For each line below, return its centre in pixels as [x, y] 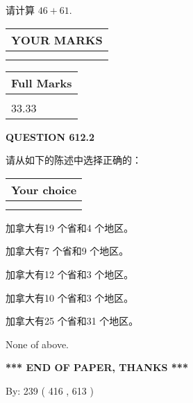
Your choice [44, 189]
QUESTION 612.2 [50, 136]
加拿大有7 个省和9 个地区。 [67, 251]
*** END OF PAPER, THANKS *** [97, 367]
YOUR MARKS [57, 40]
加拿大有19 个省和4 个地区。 [70, 227]
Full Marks [42, 83]
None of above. [37, 344]
